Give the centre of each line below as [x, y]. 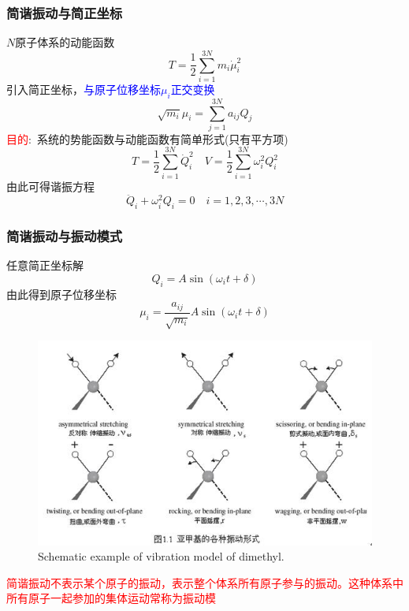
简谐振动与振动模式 [65, 236]
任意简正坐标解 [45, 265]
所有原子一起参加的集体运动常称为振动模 [111, 598]
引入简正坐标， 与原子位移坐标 [84, 89]
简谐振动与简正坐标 [65, 12]
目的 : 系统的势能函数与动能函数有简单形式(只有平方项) [147, 138]
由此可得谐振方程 [50, 186]
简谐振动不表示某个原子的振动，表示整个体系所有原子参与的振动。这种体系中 [205, 582]
